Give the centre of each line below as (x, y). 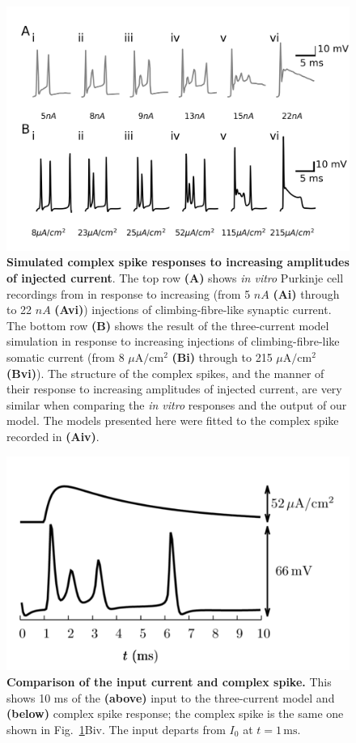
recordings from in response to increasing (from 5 (129, 293)
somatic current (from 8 (66, 357)
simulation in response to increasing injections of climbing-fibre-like (173, 341)
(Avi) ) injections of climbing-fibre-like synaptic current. (193, 310)
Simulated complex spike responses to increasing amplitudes (178, 262)
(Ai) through (306, 293)
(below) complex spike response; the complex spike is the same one (175, 713)
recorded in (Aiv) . (53, 436)
